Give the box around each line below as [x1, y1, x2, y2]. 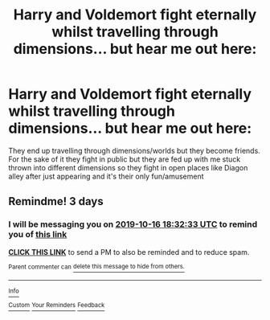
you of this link [8, 229, 67, 240]
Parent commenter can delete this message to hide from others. [8, 263, 185, 271]
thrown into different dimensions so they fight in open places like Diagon [8, 162, 248, 172]
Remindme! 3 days [8, 195, 104, 208]
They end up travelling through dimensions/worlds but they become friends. [8, 146, 261, 155]
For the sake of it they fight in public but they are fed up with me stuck [8, 154, 241, 164]
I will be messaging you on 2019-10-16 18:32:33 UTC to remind [8, 219, 258, 230]
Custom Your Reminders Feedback [8, 302, 105, 310]
